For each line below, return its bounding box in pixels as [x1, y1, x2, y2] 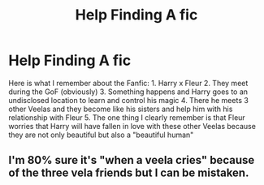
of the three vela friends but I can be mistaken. [8, 166, 249, 180]
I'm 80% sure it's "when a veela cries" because [8, 153, 255, 167]
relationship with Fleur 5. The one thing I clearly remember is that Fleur [8, 112, 245, 123]
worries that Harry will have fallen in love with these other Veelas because [8, 121, 256, 131]
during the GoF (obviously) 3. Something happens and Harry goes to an [8, 87, 249, 97]
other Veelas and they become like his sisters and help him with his [8, 104, 233, 114]
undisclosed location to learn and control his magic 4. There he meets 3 [8, 95, 249, 105]
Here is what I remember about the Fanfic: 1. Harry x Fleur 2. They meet [8, 78, 249, 88]
